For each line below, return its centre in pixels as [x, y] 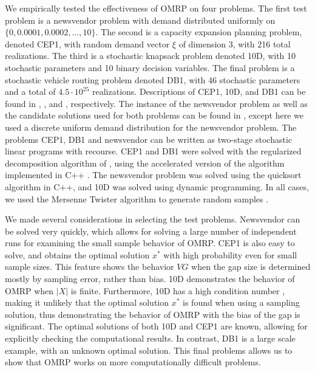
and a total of [30, 91]
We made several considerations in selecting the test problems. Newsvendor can [153, 219]
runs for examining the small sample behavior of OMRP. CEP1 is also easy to [150, 243]
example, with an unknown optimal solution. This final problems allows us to [149, 350]
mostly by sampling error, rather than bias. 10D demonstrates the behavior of [150, 279]
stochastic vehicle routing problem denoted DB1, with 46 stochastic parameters [153, 79]
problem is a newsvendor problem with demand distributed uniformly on [140, 20]
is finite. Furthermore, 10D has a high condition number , [178, 290]
